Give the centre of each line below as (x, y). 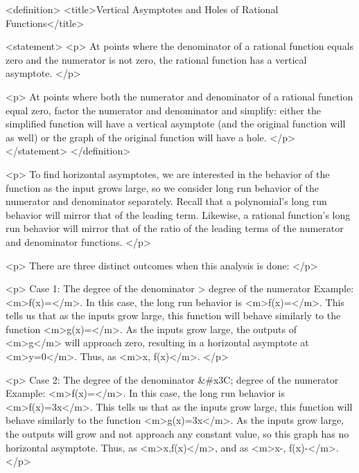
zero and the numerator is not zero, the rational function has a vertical (156, 59)
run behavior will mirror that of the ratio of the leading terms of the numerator (175, 228)
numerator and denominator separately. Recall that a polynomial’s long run (166, 201)
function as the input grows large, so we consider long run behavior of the (163, 187)
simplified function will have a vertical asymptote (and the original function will (176, 124)
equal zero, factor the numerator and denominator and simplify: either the (163, 110)
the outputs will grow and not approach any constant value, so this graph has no (177, 434)
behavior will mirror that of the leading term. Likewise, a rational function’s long (178, 214)
